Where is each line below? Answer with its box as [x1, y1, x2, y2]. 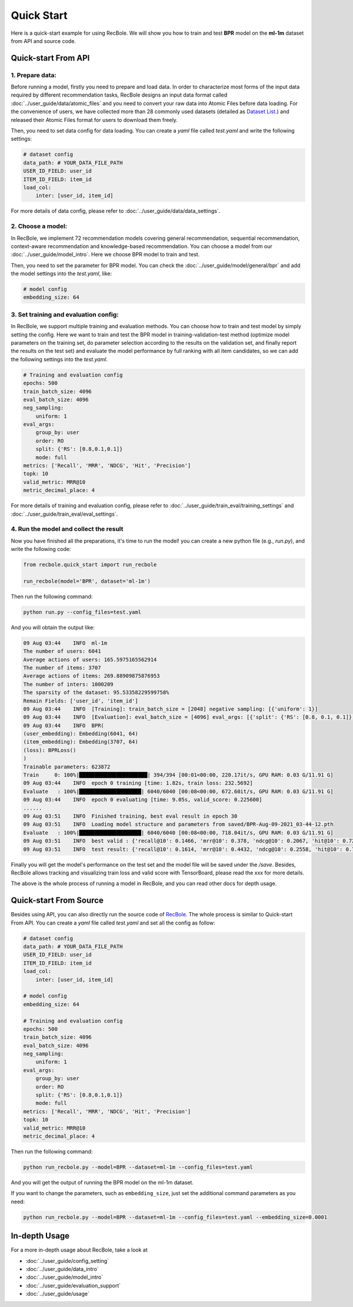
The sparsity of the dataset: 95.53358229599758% [23, 689, 169, 696]
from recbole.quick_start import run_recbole [23, 562, 157, 568]
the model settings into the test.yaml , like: [11, 270, 112, 277]
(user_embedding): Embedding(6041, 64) [23, 731, 138, 737]
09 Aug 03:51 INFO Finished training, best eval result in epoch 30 [23, 813, 238, 819]
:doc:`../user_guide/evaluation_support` [25, 1282, 121, 1289]
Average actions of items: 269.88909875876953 [23, 672, 160, 679]
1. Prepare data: [11, 71, 57, 79]
